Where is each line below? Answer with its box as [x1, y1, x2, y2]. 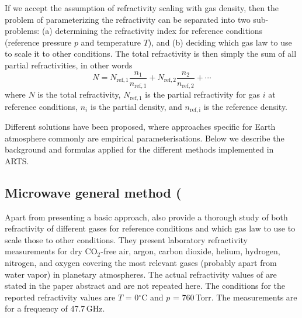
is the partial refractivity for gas [145, 88, 261, 101]
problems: [5, 25, 40, 37]
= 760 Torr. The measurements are [172, 291, 297, 303]
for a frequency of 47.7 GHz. [5, 302, 105, 314]
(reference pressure [5, 36, 72, 48]
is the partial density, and [90, 100, 182, 112]
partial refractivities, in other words [5, 58, 133, 71]
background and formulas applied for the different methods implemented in [5, 143, 274, 155]
